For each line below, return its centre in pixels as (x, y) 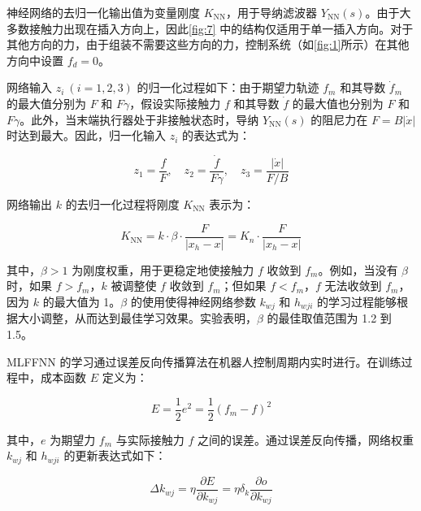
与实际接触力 (150, 439)
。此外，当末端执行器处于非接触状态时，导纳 (139, 119)
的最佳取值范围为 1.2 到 (329, 318)
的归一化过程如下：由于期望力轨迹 (228, 87)
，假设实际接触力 (175, 103)
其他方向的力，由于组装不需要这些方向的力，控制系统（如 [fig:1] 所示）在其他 (208, 44)
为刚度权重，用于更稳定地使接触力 (163, 269)
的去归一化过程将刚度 (122, 204)
